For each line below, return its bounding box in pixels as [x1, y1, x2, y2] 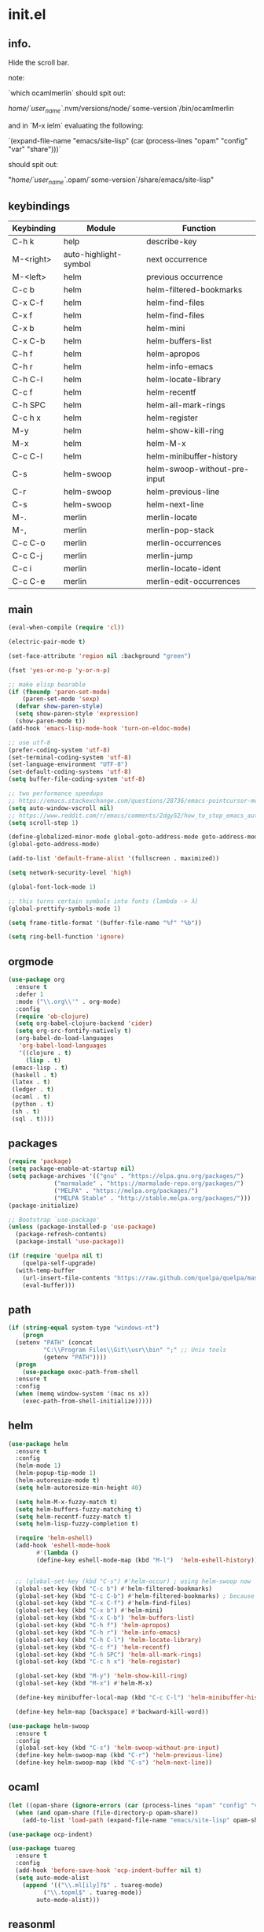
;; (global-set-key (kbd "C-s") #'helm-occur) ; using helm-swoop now [15, 1577, 251, 1585]
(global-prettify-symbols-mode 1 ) [8, 905, 122, 912]
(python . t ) [11, 1101, 55, 1109]
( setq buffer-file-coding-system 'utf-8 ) [8, 775, 146, 783]
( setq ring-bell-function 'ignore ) [8, 933, 125, 941]
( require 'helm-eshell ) [15, 1534, 93, 1542]
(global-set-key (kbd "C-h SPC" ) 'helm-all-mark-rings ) [15, 1651, 202, 1659]
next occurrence [146, 254, 207, 265]
